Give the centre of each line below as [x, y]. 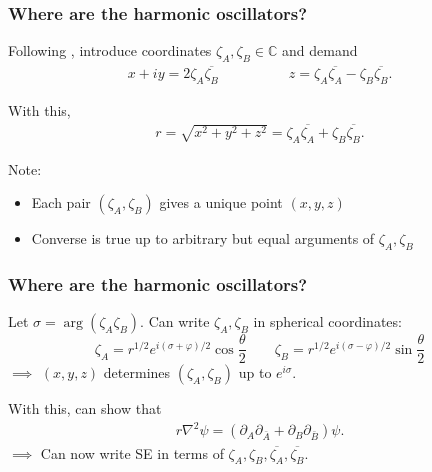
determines [137, 372]
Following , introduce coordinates [110, 50]
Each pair [61, 202]
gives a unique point [221, 202]
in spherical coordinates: [327, 321]
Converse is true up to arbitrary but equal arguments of [203, 238]
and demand [320, 50]
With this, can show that [85, 408]
